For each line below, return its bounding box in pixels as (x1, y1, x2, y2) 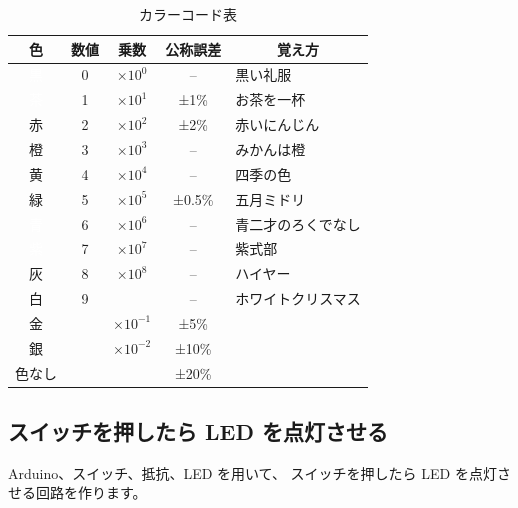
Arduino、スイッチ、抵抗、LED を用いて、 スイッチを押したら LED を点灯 (8, 462, 497, 483)
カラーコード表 (138, 4, 237, 24)
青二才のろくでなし (235, 213, 361, 234)
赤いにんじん (235, 114, 320, 135)
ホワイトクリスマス (235, 288, 361, 309)
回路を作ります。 (35, 482, 147, 503)
